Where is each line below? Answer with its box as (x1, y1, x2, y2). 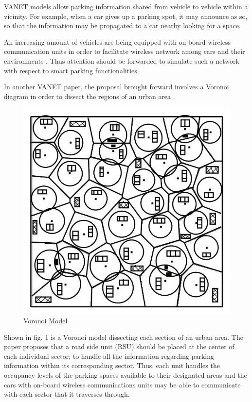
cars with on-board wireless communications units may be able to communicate (4, 379, 241, 389)
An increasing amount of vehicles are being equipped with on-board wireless (4, 36, 231, 47)
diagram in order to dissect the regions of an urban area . (4, 91, 175, 101)
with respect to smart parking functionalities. (4, 65, 139, 75)
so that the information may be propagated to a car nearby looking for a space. (4, 20, 241, 31)
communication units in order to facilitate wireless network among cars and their (4, 46, 245, 56)
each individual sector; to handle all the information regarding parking (4, 351, 215, 361)
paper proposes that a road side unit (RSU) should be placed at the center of (4, 341, 234, 352)
